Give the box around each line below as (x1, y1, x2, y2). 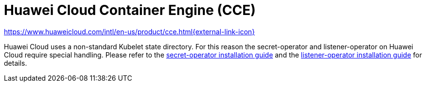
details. (4, 58, 27, 67)
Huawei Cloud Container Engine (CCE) (4, 2, 256, 18)
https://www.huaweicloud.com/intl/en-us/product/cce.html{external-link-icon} (4, 27, 255, 36)
